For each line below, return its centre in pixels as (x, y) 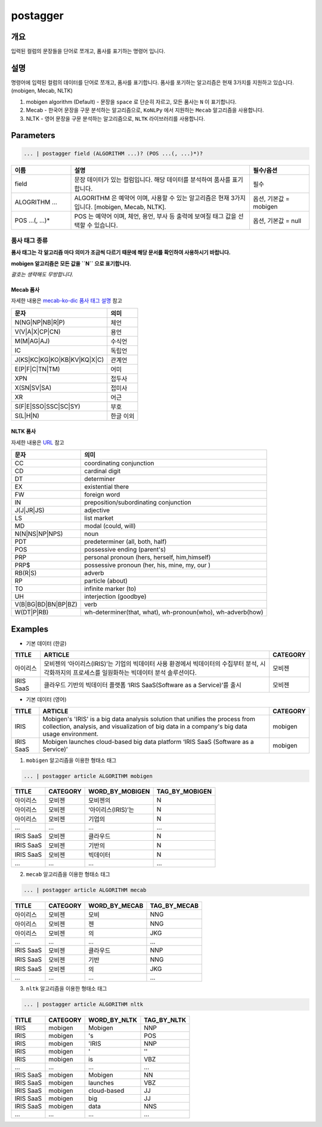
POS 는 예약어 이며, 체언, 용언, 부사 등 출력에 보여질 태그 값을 (155, 216)
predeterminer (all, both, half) (126, 542)
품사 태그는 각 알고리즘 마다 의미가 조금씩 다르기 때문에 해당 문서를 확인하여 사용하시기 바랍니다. (121, 252)
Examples (30, 629)
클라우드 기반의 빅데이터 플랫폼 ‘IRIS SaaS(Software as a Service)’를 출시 (143, 685)
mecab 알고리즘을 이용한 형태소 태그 (68, 874)
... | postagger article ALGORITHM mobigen (88, 776)
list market (99, 518)
